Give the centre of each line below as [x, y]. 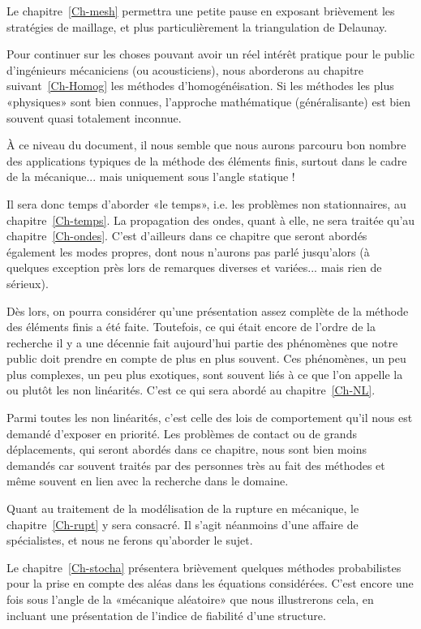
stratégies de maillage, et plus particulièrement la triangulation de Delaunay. [197, 26]
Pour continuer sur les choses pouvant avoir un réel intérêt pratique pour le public [210, 54]
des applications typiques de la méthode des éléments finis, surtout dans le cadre [207, 160]
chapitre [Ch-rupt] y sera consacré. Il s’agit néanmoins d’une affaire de [183, 524]
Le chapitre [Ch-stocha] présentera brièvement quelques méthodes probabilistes [204, 567]
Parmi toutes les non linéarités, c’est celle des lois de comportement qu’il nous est [210, 418]
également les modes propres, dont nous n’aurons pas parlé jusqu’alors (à [188, 251]
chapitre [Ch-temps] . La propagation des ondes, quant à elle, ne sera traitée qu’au [211, 220]
